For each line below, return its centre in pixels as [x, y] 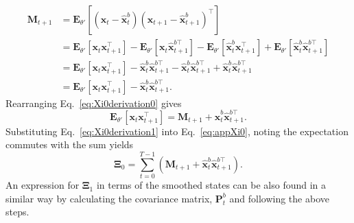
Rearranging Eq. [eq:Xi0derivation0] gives [94, 103]
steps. [17, 212]
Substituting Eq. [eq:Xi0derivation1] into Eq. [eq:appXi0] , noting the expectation [177, 131]
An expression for [43, 185]
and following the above [279, 198]
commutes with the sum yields [70, 144]
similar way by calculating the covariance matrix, [109, 198]
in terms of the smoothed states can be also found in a [211, 185]
